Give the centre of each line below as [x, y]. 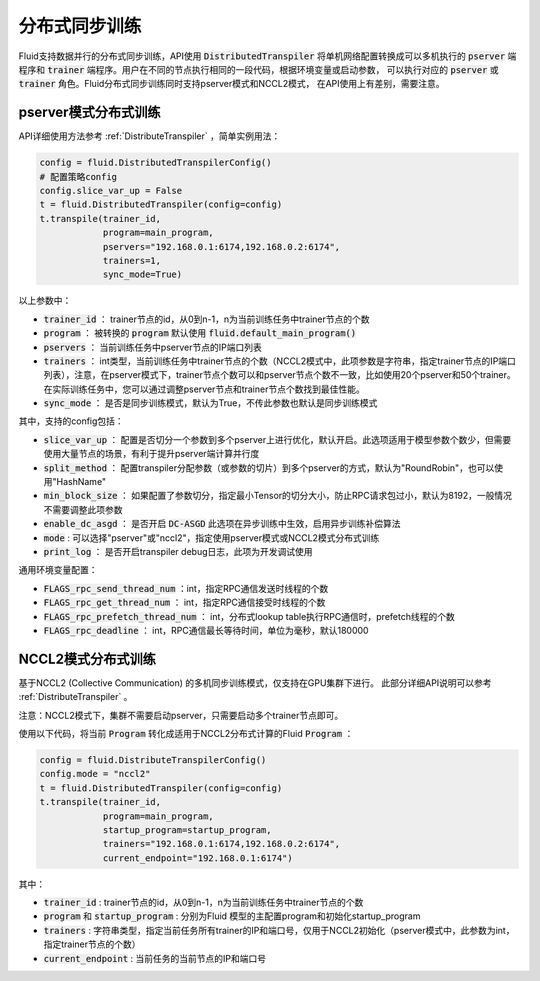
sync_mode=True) [142, 274]
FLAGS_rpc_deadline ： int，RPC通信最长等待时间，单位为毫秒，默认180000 [206, 630]
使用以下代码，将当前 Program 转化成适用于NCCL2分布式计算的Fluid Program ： [186, 733]
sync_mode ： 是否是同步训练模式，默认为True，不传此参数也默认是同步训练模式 [210, 403]
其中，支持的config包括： [71, 421]
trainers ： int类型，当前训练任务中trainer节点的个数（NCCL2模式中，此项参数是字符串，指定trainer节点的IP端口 [280, 361]
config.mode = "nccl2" [95, 774]
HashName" [81, 482]
